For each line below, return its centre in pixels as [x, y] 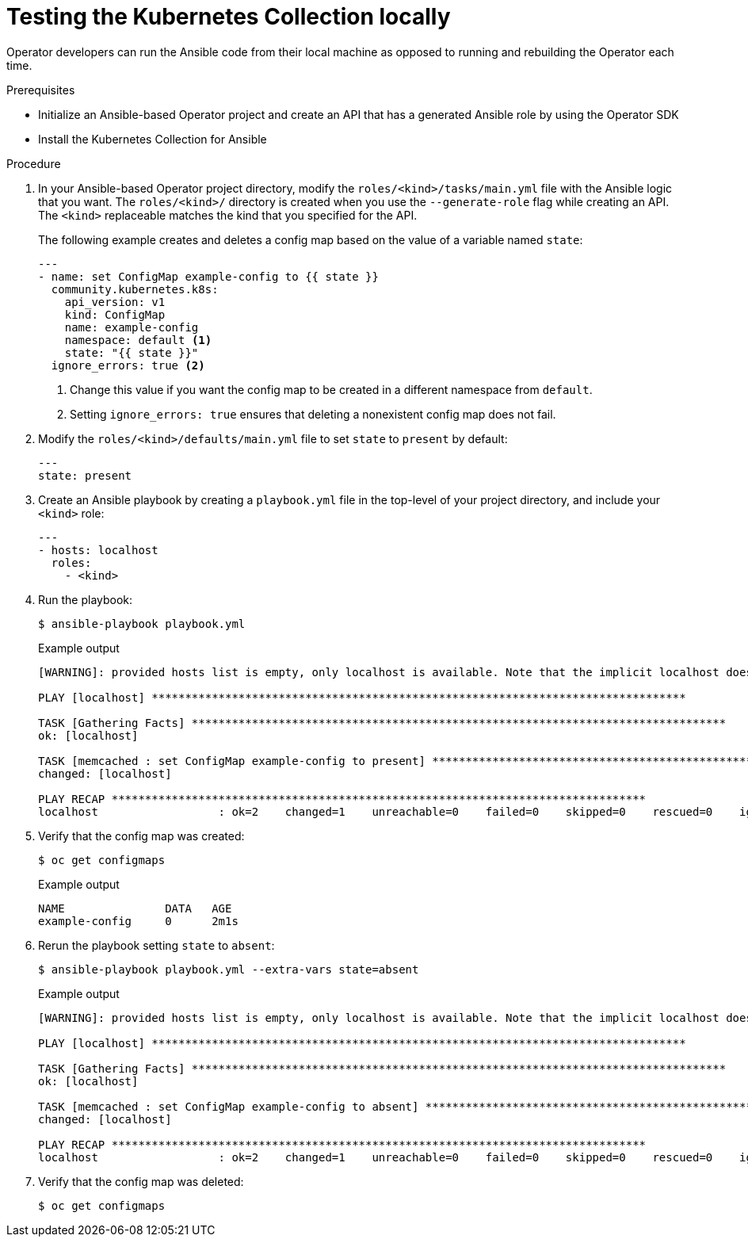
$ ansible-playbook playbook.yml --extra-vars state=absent [229, 969]
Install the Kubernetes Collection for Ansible [153, 139]
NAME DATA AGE [135, 908]
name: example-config [132, 327]
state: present [85, 475]
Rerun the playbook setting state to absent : [156, 945]
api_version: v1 [115, 302]
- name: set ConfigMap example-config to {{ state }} [208, 276]
